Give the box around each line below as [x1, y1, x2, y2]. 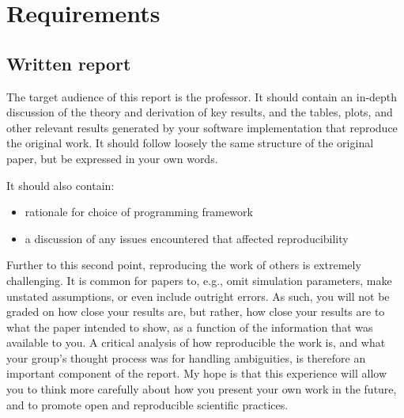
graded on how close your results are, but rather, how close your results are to [6, 303, 385, 320]
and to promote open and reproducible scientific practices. [6, 396, 289, 412]
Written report [6, 51, 131, 75]
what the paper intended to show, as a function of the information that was [6, 318, 373, 335]
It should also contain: [6, 177, 115, 193]
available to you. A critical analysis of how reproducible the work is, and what [6, 334, 386, 351]
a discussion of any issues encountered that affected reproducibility [25, 230, 349, 246]
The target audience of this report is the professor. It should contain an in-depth [6, 88, 398, 104]
